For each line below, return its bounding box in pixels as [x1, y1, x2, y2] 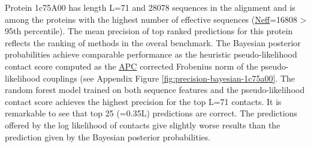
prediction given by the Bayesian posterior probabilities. [5, 130, 211, 143]
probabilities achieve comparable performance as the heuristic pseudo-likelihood [5, 48, 297, 61]
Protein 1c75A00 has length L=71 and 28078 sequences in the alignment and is [5, 1, 295, 13]
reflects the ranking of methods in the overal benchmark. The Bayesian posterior [5, 36, 301, 49]
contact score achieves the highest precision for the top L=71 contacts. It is [5, 95, 282, 107]
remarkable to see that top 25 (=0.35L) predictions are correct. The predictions [5, 107, 297, 119]
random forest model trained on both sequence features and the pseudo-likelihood [5, 83, 305, 96]
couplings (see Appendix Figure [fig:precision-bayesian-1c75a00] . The [43, 71, 295, 84]
